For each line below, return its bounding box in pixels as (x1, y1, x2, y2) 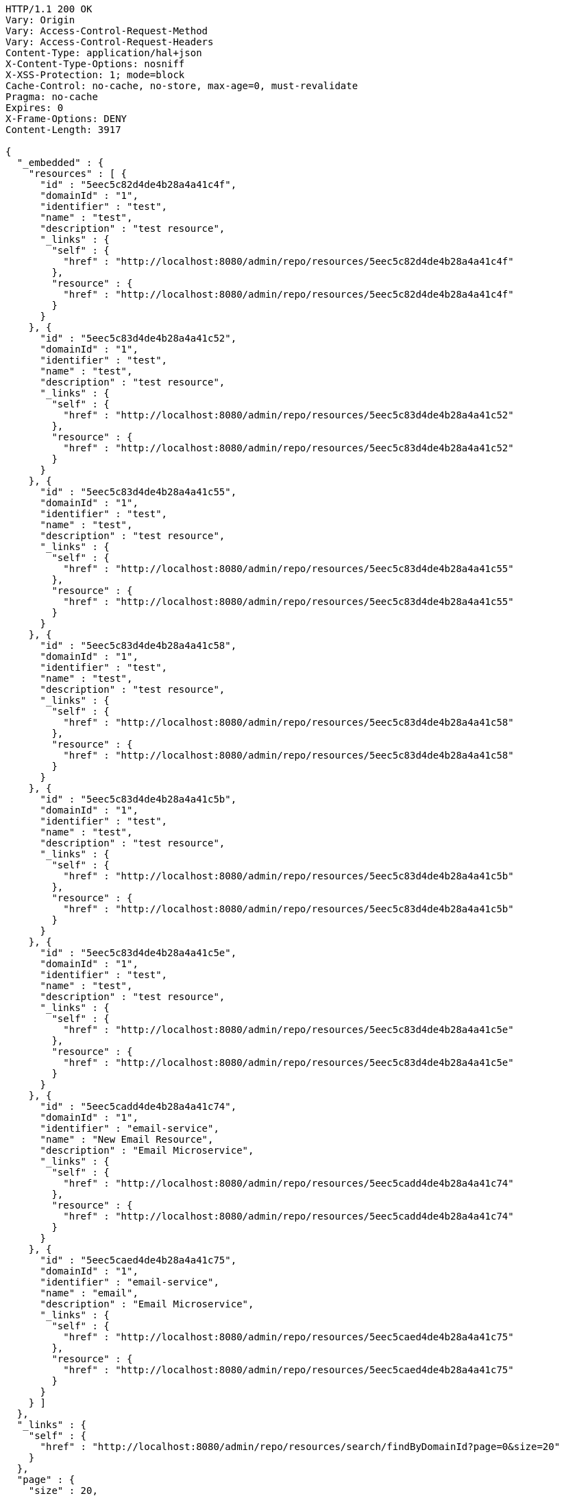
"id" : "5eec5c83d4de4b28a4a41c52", (40, 333, 237, 344)
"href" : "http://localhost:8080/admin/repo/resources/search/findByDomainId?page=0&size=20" (40, 1441, 561, 1452)
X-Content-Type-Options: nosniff (5, 58, 185, 69)
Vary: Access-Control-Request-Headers (5, 36, 214, 47)
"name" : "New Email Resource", (40, 1134, 214, 1145)
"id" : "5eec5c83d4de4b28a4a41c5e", (40, 947, 237, 958)
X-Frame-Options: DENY (5, 113, 127, 124)
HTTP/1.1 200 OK (5, 3, 93, 14)
